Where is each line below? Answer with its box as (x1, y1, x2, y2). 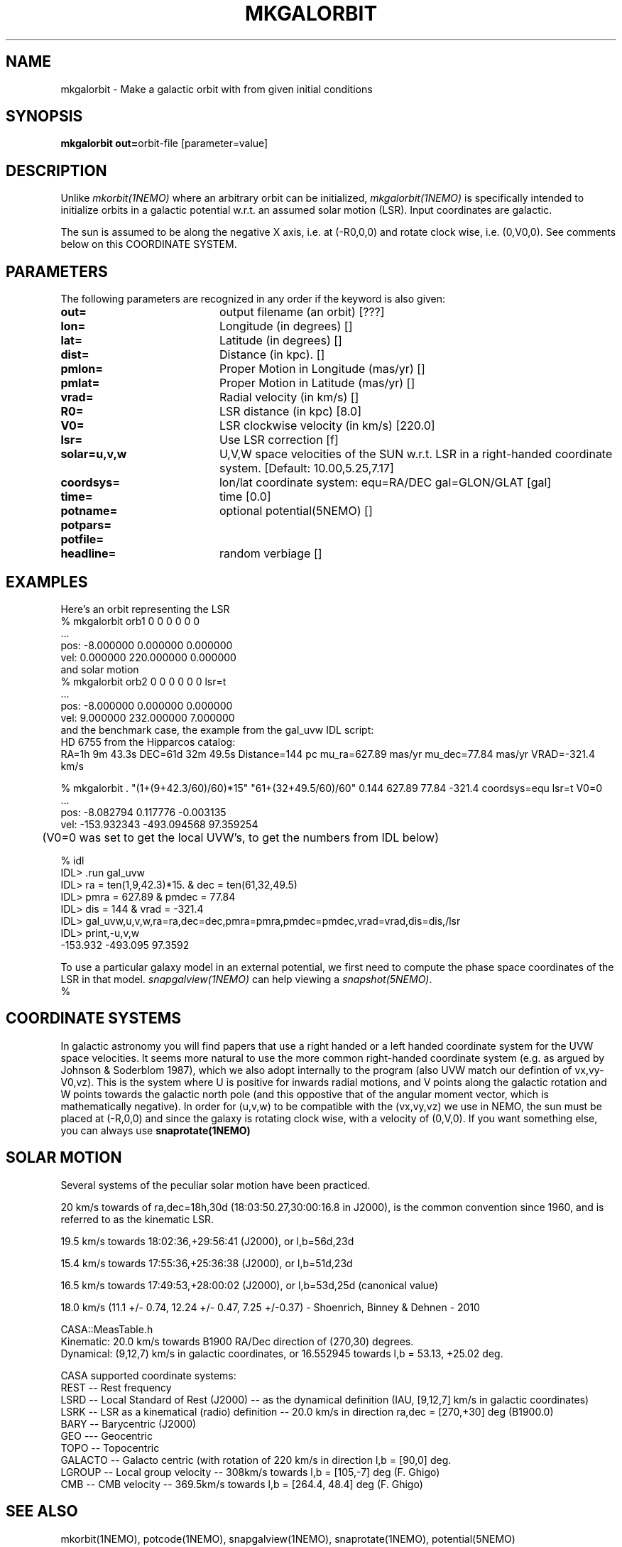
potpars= (60, 518, 112, 533)
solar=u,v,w (60, 447, 127, 462)
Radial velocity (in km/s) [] (219, 390, 359, 405)
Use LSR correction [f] (219, 433, 339, 447)
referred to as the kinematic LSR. (60, 1212, 214, 1225)
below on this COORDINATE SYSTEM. (60, 238, 237, 251)
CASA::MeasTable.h (60, 1323, 153, 1335)
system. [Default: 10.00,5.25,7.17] (219, 461, 394, 476)
